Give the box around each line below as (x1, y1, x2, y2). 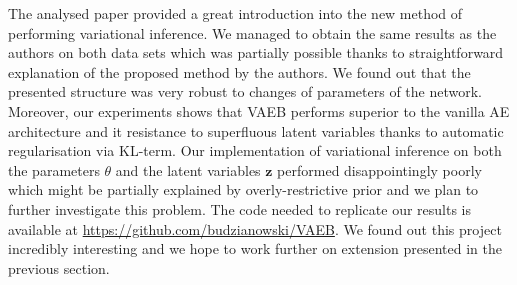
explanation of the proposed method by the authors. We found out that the (8, 61, 471, 82)
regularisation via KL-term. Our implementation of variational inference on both (8, 140, 502, 161)
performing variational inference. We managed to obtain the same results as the (8, 22, 497, 43)
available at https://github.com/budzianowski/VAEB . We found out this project (8, 218, 502, 239)
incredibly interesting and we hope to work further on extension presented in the (8, 238, 502, 259)
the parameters (8, 159, 100, 180)
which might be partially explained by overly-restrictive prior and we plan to (8, 179, 479, 200)
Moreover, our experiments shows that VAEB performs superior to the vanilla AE (8, 100, 510, 121)
